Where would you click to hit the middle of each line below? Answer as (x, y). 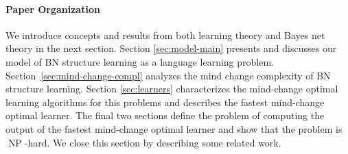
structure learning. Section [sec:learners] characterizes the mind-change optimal (172, 89)
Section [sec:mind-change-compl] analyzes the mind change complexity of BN (168, 75)
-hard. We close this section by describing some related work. (153, 142)
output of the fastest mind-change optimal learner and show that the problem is (174, 128)
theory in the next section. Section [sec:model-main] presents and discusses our (171, 48)
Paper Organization (53, 9)
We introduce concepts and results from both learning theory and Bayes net (165, 35)
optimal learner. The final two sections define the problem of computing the (165, 115)
